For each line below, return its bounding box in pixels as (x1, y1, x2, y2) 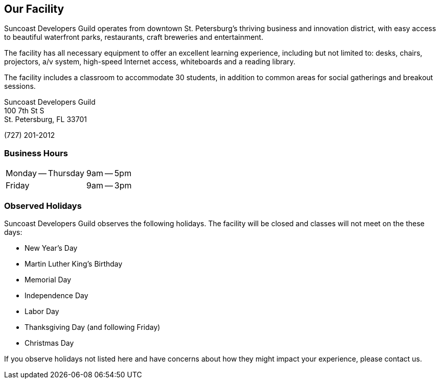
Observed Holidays (4, 200, 82, 211)
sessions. (4, 82, 36, 91)
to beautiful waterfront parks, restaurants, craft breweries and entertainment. (4, 33, 264, 42)
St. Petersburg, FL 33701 (4, 115, 87, 124)
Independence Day (25, 291, 88, 300)
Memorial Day (25, 275, 72, 284)
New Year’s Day (25, 243, 78, 252)
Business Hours (4, 148, 68, 158)
